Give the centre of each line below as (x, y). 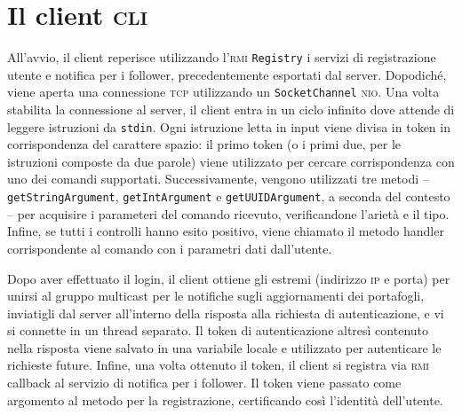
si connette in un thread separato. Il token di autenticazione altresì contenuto (218, 330)
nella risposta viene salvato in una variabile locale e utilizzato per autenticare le (224, 347)
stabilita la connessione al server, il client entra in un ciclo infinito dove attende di (231, 110)
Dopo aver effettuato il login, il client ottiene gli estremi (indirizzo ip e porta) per (229, 278)
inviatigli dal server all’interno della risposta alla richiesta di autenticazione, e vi (226, 313)
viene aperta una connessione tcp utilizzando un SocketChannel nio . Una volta (223, 92)
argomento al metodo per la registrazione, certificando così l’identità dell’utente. (225, 399)
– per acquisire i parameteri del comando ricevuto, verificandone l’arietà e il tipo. (228, 213)
